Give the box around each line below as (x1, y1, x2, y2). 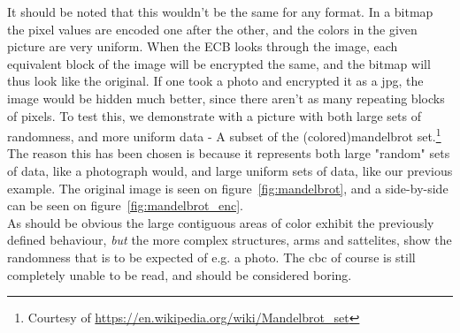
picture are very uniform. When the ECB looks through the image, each (7, 37, 398, 56)
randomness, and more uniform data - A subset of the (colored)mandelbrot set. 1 (7, 125, 441, 145)
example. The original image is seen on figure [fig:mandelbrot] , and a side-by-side (7, 178, 448, 197)
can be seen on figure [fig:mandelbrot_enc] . (7, 196, 243, 215)
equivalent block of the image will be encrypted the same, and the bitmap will (7, 54, 431, 72)
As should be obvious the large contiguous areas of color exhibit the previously (7, 213, 434, 231)
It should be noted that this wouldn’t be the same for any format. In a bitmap (7, 3, 433, 20)
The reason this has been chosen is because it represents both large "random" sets (7, 144, 450, 163)
